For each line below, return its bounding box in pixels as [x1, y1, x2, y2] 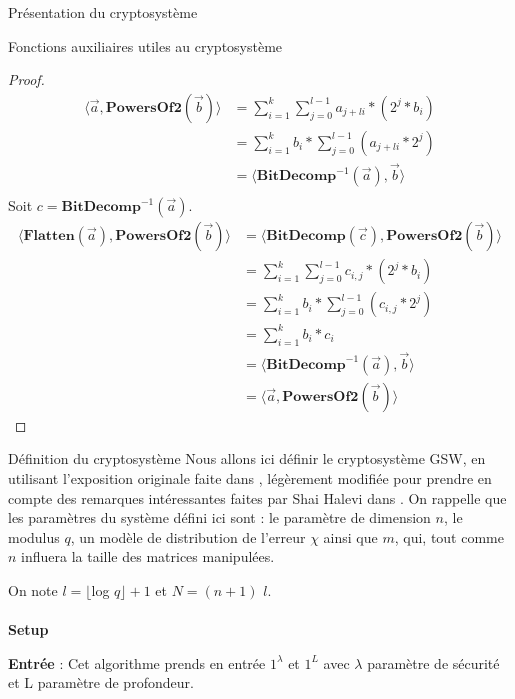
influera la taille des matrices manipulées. [21, 546, 275, 567]
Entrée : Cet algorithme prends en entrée [8, 652, 266, 673]
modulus [8, 526, 60, 547]
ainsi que [323, 526, 378, 547]
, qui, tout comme [394, 526, 504, 547]
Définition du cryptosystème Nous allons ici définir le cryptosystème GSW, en [8, 448, 486, 469]
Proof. [8, 69, 45, 90]
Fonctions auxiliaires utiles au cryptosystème [8, 35, 283, 56]
